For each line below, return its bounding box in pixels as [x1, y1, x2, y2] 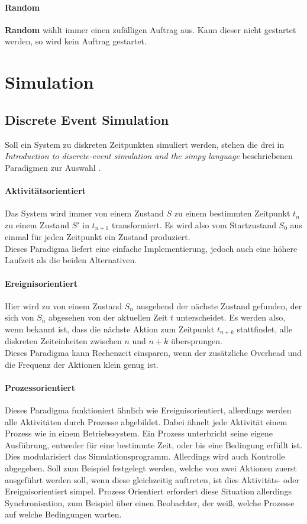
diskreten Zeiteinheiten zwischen [5, 335, 122, 347]
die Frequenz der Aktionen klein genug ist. [5, 358, 159, 370]
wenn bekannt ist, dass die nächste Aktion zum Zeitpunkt [5, 322, 215, 335]
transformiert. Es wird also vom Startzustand [111, 218, 276, 231]
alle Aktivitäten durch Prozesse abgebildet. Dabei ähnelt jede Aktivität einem [5, 415, 287, 428]
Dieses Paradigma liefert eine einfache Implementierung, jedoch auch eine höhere [5, 242, 298, 254]
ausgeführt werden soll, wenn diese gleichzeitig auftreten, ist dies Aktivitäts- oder [5, 473, 299, 486]
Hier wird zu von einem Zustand [5, 299, 122, 312]
